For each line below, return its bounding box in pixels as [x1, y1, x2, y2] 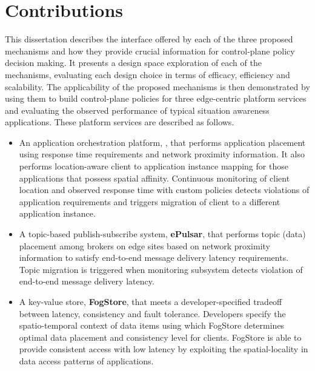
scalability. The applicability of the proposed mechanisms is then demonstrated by [5, 80, 310, 93]
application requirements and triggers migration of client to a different [19, 195, 280, 208]
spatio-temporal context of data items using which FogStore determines [19, 319, 285, 332]
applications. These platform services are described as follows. [5, 116, 234, 128]
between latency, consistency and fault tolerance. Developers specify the [19, 307, 286, 320]
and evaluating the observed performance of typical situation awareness [5, 103, 270, 116]
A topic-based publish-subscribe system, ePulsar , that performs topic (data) [19, 228, 306, 240]
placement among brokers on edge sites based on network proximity [19, 239, 270, 252]
